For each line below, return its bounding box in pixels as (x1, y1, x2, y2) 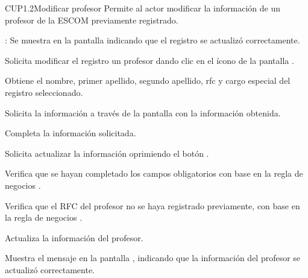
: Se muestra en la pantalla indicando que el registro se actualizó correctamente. (5, 34, 300, 46)
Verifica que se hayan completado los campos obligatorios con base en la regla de (5, 167, 303, 180)
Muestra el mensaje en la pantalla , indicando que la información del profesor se (5, 251, 301, 264)
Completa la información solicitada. (5, 127, 136, 139)
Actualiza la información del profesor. (5, 231, 143, 244)
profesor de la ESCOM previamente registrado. (5, 13, 178, 26)
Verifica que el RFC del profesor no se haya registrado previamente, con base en (5, 199, 300, 212)
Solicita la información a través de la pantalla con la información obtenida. (5, 106, 281, 119)
